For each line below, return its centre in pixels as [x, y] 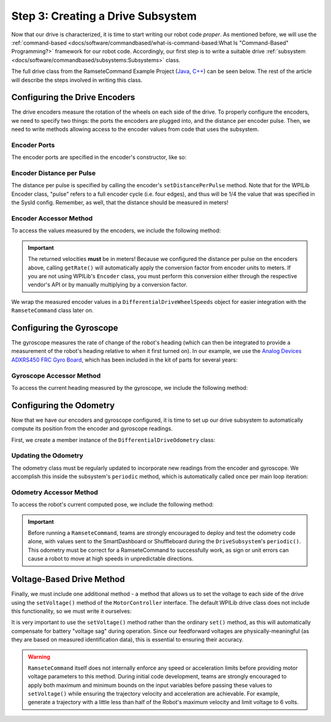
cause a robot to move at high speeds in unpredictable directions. [111, 559]
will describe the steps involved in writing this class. [77, 80]
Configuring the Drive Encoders [73, 97]
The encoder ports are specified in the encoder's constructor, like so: [99, 157]
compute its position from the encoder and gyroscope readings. [92, 429]
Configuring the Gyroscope [65, 328]
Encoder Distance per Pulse [54, 173]
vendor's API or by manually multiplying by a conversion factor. [108, 285]
